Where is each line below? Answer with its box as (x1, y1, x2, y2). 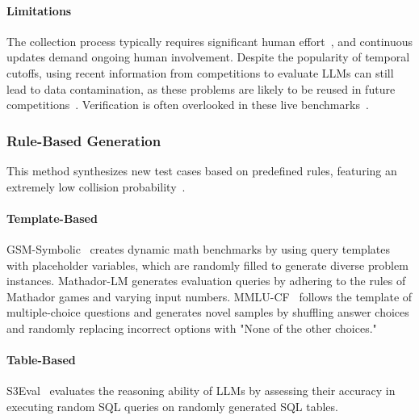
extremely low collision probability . (6, 178, 186, 195)
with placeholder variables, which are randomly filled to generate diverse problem (6, 256, 409, 273)
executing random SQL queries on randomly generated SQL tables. (6, 397, 338, 414)
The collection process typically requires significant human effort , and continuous (6, 32, 413, 49)
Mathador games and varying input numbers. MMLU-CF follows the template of (6, 288, 413, 304)
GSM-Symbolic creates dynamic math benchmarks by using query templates (6, 240, 390, 257)
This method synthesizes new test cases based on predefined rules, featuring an (6, 162, 397, 178)
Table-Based (6, 351, 76, 368)
